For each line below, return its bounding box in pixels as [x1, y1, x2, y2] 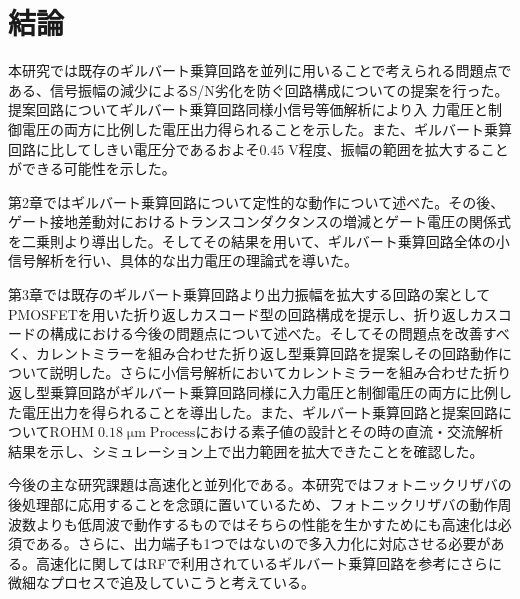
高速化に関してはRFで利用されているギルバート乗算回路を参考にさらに [35, 552, 503, 573]
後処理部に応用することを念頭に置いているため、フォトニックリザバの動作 [8, 494, 498, 514]
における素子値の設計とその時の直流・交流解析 [195, 421, 503, 442]
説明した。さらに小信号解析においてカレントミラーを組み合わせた [49, 362, 484, 383]
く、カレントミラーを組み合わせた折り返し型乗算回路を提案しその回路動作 [8, 342, 498, 363]
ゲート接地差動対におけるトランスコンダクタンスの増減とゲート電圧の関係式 [8, 211, 511, 232]
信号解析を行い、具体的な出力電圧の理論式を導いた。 [8, 250, 358, 271]
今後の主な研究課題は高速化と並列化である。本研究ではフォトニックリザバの [8, 474, 512, 495]
